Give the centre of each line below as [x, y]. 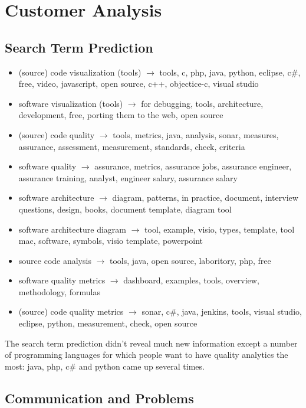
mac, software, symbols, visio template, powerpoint [111, 241]
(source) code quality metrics [71, 311]
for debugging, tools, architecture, [202, 103]
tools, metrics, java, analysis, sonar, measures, [196, 134]
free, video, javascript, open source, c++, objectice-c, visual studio [139, 84]
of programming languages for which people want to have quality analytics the [147, 355]
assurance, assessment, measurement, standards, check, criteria [132, 146]
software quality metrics [62, 280]
